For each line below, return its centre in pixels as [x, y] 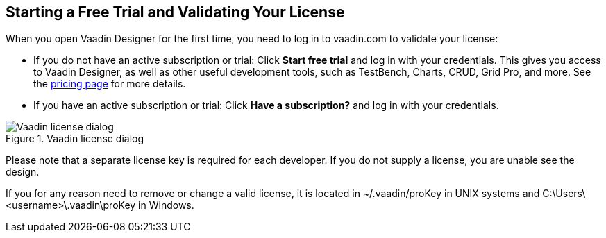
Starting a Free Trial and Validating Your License [175, 12]
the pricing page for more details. [110, 84]
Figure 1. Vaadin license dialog [75, 139]
